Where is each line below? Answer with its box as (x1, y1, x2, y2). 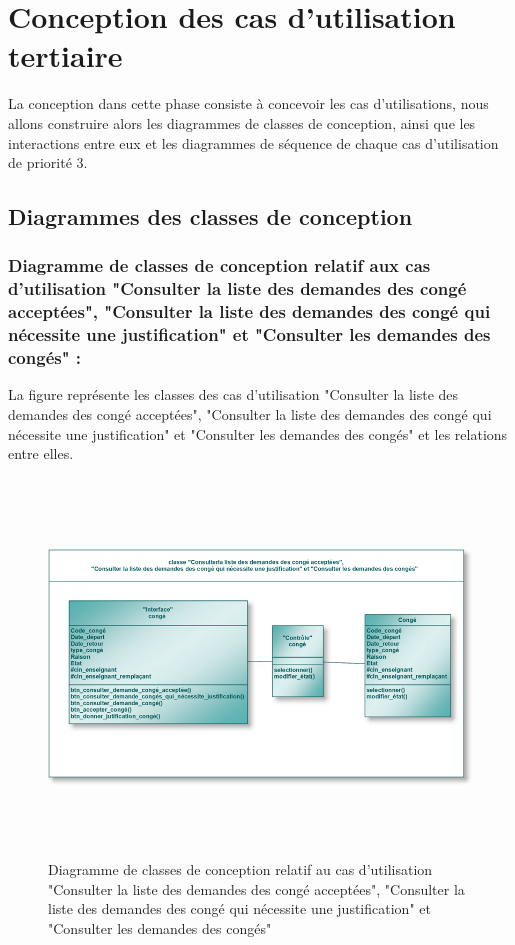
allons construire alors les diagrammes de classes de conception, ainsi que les (8, 112, 476, 133)
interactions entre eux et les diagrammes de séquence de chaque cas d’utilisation (8, 132, 499, 153)
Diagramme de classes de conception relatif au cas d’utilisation (48, 859, 433, 880)
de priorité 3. (8, 152, 88, 173)
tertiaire (8, 35, 123, 76)
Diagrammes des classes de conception (8, 201, 413, 232)
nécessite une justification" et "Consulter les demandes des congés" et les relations (8, 423, 508, 444)
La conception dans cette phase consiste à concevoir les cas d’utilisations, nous (8, 93, 489, 114)
